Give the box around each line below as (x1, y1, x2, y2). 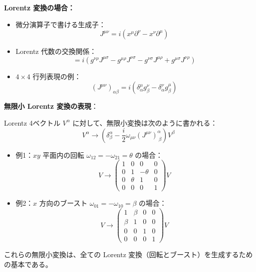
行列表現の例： (33, 71, 82, 81)
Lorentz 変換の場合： (4, 2, 75, 12)
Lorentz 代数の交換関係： (15, 46, 96, 56)
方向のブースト (39, 198, 87, 208)
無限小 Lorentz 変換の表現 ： (4, 101, 98, 111)
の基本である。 (4, 259, 52, 269)
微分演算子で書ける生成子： (15, 19, 106, 29)
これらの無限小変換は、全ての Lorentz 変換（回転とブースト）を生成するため (4, 249, 253, 260)
